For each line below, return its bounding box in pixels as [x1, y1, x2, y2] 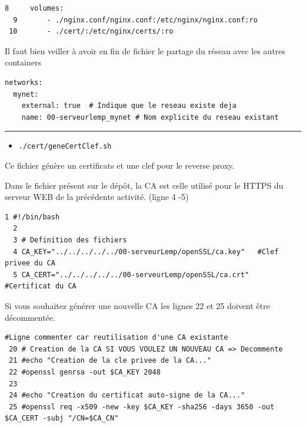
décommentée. [5, 311, 55, 323]
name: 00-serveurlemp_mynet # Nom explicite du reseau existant [21, 113, 279, 121]
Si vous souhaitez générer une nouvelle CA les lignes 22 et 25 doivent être [5, 299, 270, 311]
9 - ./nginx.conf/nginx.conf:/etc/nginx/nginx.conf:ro [13, 15, 258, 24]
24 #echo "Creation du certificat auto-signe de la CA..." [9, 391, 245, 400]
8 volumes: [5, 4, 64, 12]
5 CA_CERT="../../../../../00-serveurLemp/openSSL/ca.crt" [13, 270, 250, 279]
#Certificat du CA [5, 282, 76, 291]
